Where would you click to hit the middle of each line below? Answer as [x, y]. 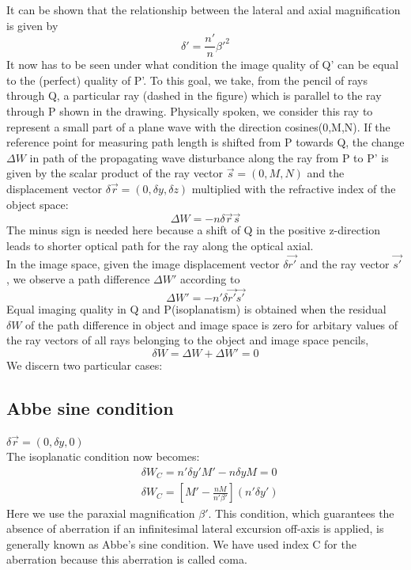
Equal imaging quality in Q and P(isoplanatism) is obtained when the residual [196, 309]
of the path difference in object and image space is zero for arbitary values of [212, 324]
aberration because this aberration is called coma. [127, 559]
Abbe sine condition [90, 407]
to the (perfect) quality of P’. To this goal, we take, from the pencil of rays [187, 80]
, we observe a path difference [78, 279]
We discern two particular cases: [85, 365]
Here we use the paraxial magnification [101, 513]
